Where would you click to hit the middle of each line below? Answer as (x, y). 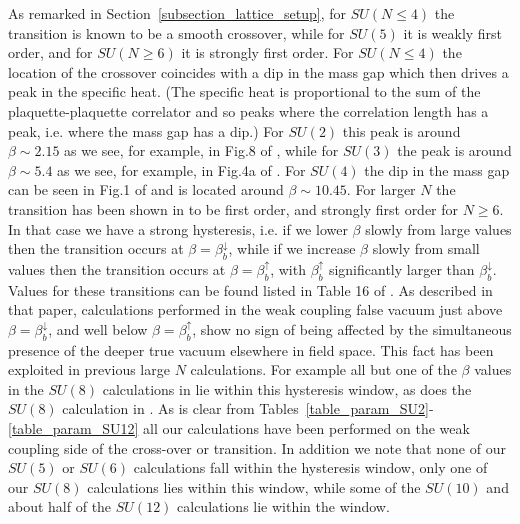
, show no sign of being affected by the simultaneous (352, 328)
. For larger (381, 189)
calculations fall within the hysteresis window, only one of (310, 467)
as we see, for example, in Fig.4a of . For (181, 169)
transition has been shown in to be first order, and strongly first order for (233, 208)
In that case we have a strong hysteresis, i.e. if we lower (178, 228)
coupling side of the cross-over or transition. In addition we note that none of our (257, 447)
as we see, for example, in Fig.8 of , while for (201, 150)
